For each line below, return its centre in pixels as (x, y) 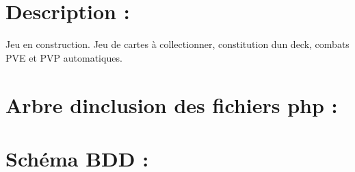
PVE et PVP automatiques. (64, 57)
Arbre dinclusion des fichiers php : (172, 105)
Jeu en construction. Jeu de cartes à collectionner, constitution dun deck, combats (177, 44)
